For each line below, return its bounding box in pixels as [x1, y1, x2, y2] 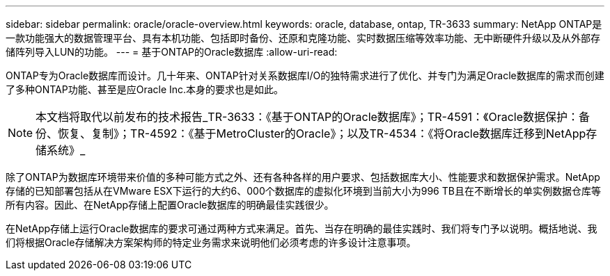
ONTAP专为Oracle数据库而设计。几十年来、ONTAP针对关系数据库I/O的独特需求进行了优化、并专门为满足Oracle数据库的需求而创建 [6, 70, 604, 81]
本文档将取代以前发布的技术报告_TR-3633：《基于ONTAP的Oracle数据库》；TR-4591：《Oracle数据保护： [36, 110, 579, 124]
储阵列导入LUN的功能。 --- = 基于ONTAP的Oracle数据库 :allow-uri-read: [6, 46, 338, 58]
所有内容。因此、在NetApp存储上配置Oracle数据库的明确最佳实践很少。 [6, 199, 334, 211]
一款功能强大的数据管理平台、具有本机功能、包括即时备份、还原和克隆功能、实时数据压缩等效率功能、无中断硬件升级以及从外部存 [6, 32, 600, 44]
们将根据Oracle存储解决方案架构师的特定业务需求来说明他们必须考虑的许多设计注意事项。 [6, 236, 416, 248]
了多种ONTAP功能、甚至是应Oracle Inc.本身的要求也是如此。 [6, 83, 284, 95]
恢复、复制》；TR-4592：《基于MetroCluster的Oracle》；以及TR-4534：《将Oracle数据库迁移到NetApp [58, 127, 586, 140]
